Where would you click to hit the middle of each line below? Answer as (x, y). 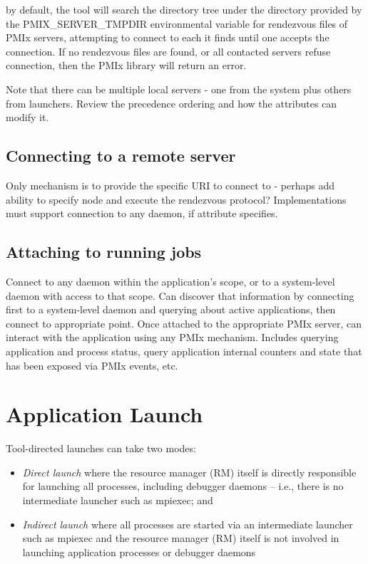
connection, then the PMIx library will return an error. (126, 65)
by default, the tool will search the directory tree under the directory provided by (184, 9)
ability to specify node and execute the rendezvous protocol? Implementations (176, 199)
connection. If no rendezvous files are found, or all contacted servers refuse (168, 51)
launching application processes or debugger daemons (139, 552)
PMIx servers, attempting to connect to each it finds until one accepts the (168, 37)
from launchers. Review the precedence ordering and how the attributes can (172, 103)
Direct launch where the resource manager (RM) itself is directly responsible (189, 472)
